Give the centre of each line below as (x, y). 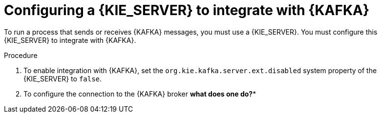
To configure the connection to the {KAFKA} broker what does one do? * (140, 94)
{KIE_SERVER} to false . (63, 78)
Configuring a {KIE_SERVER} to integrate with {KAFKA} (187, 10)
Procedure (21, 55)
